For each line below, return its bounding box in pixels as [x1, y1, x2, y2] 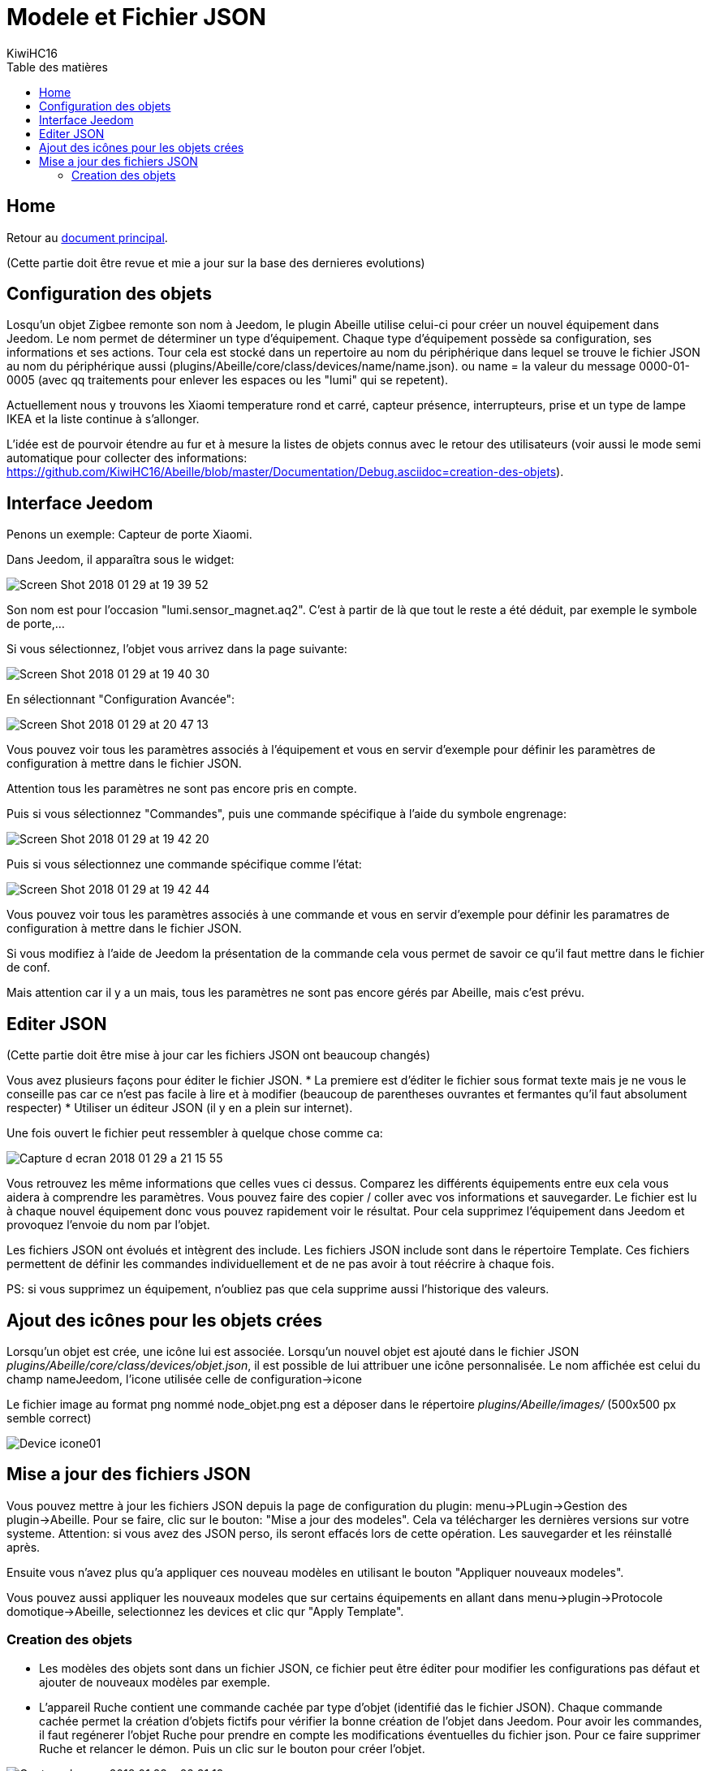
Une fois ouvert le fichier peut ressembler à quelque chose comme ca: [6, 1126, 383, 1141]
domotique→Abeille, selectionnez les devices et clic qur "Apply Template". [6, 1604, 404, 1618]
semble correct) [6, 1410, 92, 1425]
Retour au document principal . [6, 230, 168, 245]
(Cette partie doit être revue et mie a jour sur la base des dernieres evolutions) [6, 255, 425, 270]
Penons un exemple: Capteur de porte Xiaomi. [6, 527, 252, 542]
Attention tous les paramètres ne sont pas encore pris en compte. [6, 782, 357, 796]
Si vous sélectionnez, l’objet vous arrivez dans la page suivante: [6, 642, 347, 656]
